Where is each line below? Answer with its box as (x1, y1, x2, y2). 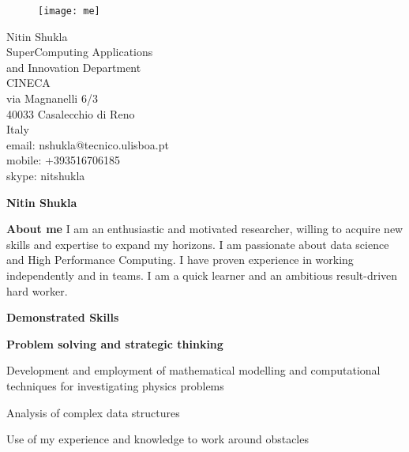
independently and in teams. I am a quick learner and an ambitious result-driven (6, 266, 398, 283)
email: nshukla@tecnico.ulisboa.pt (6, 136, 169, 153)
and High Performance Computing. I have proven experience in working (6, 251, 354, 268)
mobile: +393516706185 (6, 152, 120, 168)
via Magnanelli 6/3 (6, 90, 98, 107)
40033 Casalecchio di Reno (6, 105, 135, 122)
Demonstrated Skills (6, 309, 119, 326)
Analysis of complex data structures (6, 404, 180, 420)
